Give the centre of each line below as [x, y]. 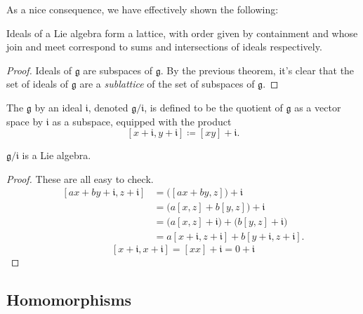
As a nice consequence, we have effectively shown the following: [143, 9]
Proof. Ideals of [39, 70]
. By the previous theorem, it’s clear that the [257, 70]
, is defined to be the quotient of [213, 107]
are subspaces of [118, 70]
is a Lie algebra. [57, 155]
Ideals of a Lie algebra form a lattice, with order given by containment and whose [182, 33]
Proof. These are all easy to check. [80, 178]
